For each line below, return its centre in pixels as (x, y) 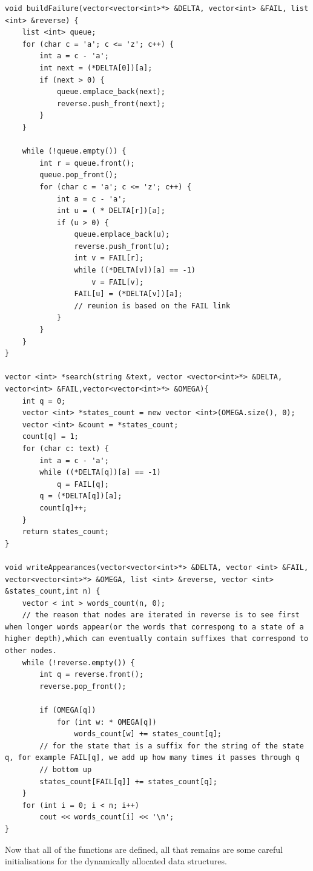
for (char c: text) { (65, 448)
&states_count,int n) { (53, 591)
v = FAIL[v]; (118, 282)
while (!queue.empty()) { (74, 151)
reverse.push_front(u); (122, 246)
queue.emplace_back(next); (111, 92)
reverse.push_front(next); (111, 103)
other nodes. (31, 651)
